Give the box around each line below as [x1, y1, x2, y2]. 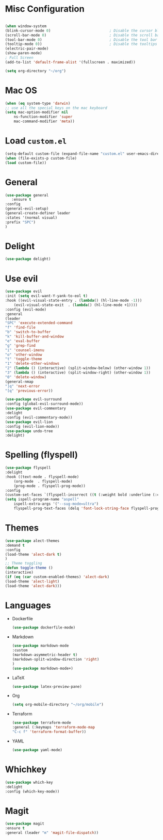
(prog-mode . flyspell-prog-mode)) [14, 484, 86, 488]
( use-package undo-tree [5, 428, 53, 434]
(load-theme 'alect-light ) [5, 579, 60, 584]
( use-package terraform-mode [12, 720, 71, 726]
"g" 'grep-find [5, 343, 36, 348]
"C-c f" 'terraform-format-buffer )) [12, 729, 86, 734]
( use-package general [5, 193, 49, 197]
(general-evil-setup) [5, 206, 49, 211]
